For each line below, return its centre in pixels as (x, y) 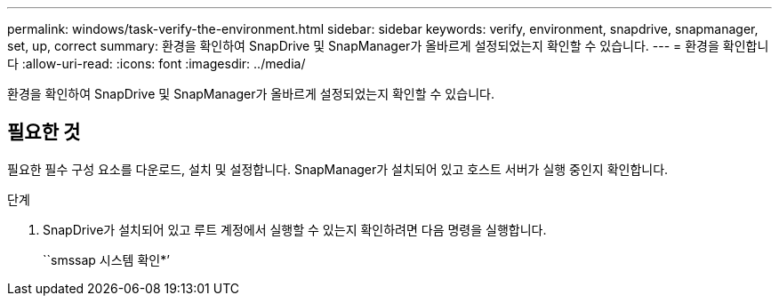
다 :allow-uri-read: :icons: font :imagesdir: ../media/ (157, 64)
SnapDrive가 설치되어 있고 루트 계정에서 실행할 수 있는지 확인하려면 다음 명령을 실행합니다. (295, 229)
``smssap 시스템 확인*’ (106, 259)
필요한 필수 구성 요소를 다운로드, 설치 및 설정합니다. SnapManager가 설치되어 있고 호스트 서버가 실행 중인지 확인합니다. (338, 169)
